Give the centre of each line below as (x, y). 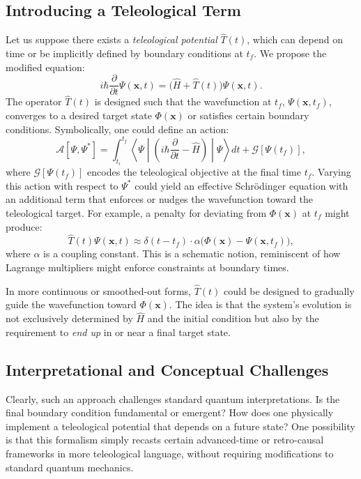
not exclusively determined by (69, 318)
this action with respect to (62, 185)
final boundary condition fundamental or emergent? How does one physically (170, 412)
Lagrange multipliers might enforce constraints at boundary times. (147, 267)
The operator (34, 101)
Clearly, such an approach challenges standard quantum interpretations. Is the (173, 398)
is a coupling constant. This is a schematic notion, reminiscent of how (192, 253)
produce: (24, 226)
